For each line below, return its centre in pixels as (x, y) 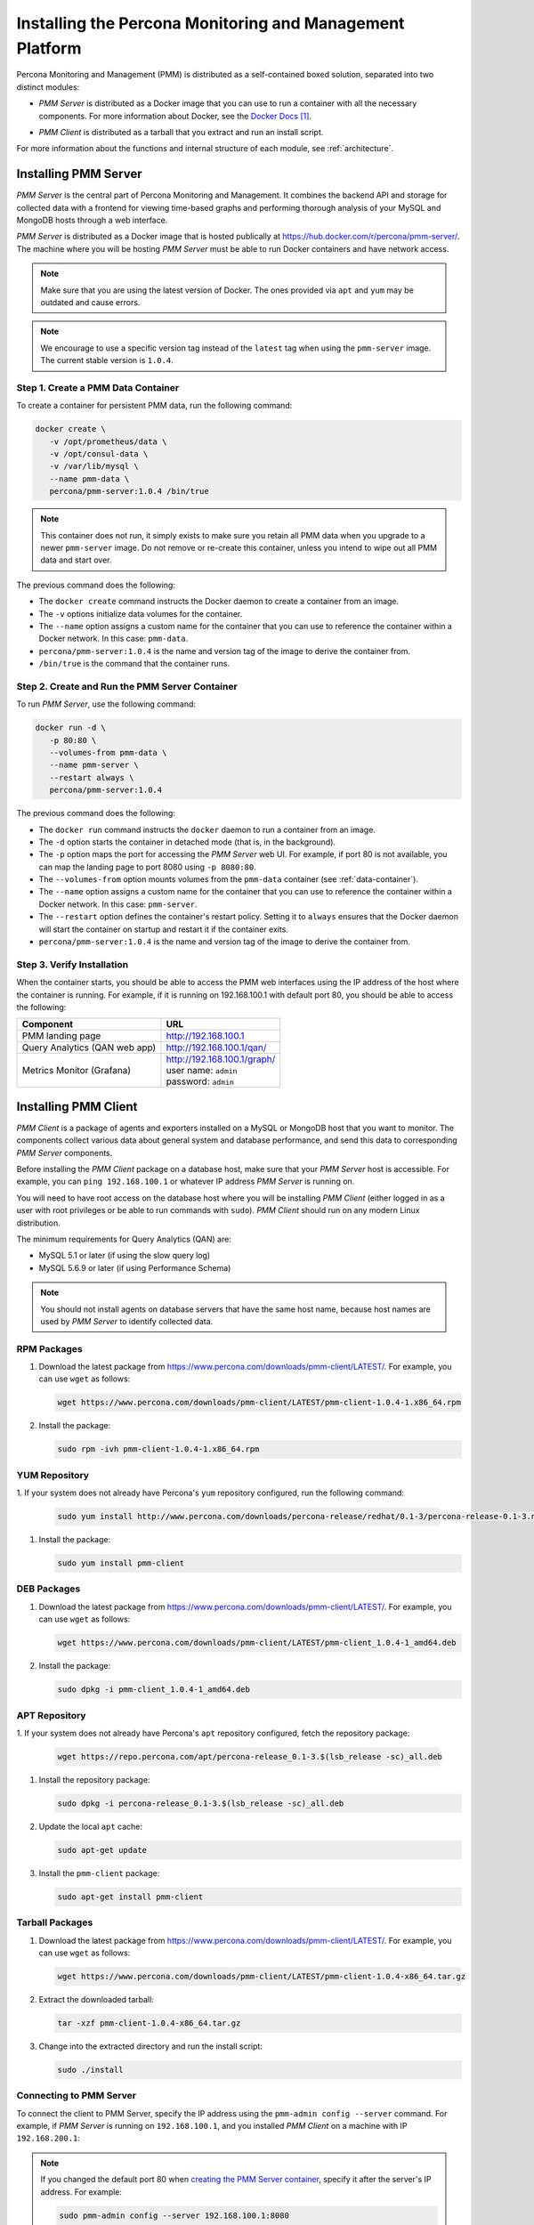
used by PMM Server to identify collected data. (127, 1321)
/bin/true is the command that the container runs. (134, 664)
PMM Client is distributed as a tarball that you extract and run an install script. (181, 132)
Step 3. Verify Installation (73, 964)
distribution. (39, 1223)
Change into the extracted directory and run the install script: (150, 2046)
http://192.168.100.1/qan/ (216, 1048)
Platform (49, 48)
